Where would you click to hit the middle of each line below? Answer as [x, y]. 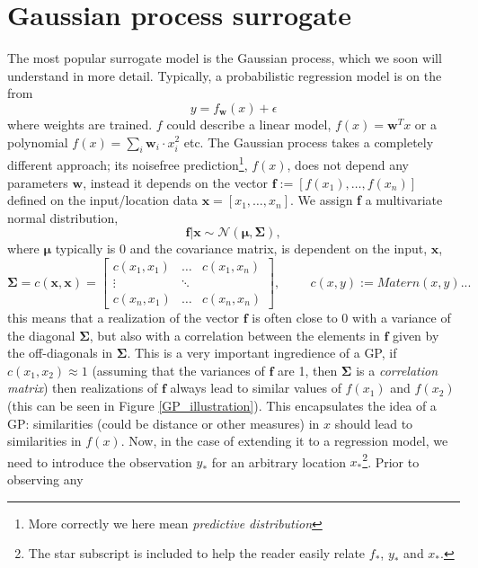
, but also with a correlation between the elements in [235, 335]
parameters [38, 182]
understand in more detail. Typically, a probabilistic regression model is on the [225, 75]
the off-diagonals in [60, 353]
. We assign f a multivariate [367, 200]
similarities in [44, 441]
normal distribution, [63, 217]
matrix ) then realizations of [83, 388]
